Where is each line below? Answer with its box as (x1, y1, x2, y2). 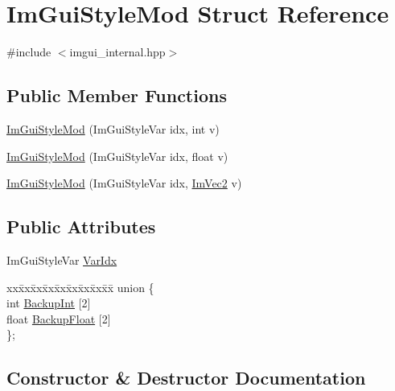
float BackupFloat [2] (6, 310, 111, 327)
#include (6, 43, 51, 60)
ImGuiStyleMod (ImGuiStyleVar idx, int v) (6, 120, 220, 137)
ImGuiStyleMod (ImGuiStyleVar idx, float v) (6, 147, 228, 164)
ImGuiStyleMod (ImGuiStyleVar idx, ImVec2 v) (6, 175, 242, 191)
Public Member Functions (6, 83, 227, 108)
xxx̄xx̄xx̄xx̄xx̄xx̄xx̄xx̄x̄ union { (6, 278, 154, 295)
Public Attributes (6, 214, 156, 239)
